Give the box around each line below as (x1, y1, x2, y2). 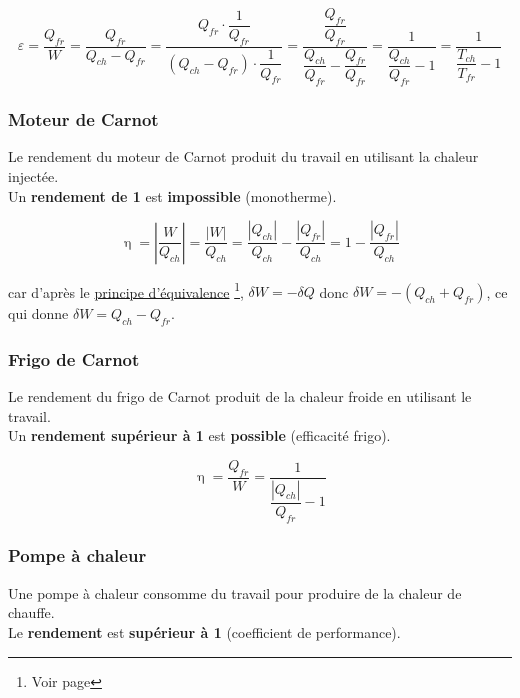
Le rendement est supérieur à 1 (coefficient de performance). (8, 621, 401, 642)
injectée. (8, 165, 59, 186)
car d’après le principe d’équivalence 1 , (8, 278, 244, 302)
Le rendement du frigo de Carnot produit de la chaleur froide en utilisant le (8, 386, 472, 407)
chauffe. (8, 602, 55, 623)
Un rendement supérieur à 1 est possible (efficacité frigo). (8, 425, 391, 446)
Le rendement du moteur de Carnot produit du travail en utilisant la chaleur (8, 146, 479, 167)
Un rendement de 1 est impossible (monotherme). (8, 185, 337, 206)
